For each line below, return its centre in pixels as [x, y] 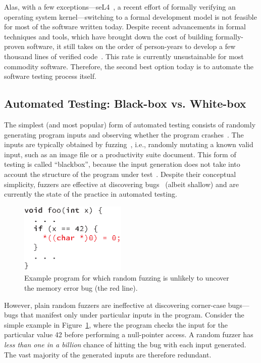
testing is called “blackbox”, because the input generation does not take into [122, 164]
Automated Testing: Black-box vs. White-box [125, 103]
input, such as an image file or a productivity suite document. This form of [120, 154]
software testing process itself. [50, 76]
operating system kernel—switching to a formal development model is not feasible [130, 16]
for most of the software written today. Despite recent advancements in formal [125, 27]
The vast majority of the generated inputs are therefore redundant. [108, 354]
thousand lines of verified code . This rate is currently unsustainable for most [124, 56]
